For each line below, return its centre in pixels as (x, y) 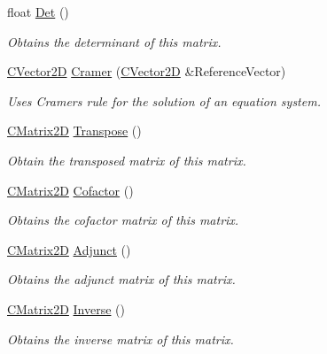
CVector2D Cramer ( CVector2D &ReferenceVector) (147, 71)
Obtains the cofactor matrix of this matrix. (123, 220)
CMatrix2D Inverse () (66, 308)
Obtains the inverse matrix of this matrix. (121, 339)
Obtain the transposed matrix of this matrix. (127, 160)
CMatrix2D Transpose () (74, 131)
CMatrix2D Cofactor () (70, 190)
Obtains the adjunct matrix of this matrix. (121, 279)
